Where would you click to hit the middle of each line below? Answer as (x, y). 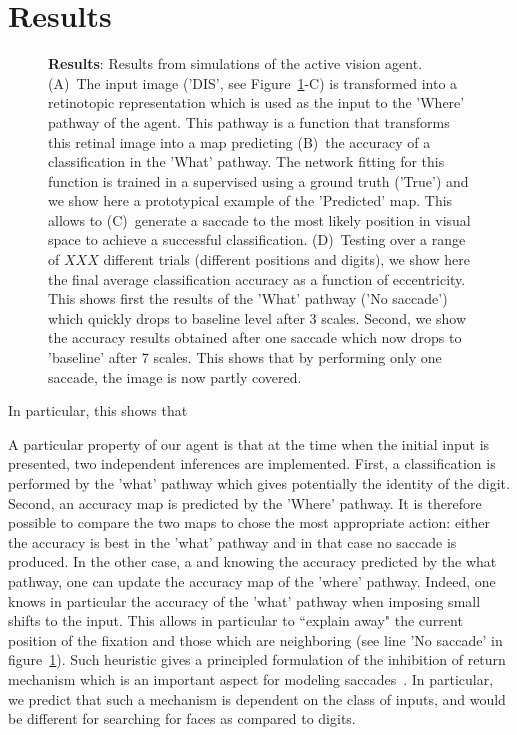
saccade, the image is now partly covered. (175, 376)
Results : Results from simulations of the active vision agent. (235, 63)
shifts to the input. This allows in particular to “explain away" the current (235, 620)
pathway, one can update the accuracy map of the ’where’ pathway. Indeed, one (252, 580)
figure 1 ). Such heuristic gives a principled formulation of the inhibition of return (257, 659)
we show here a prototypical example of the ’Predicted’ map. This (250, 200)
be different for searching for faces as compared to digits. (182, 718)
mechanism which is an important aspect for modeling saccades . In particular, (251, 678)
